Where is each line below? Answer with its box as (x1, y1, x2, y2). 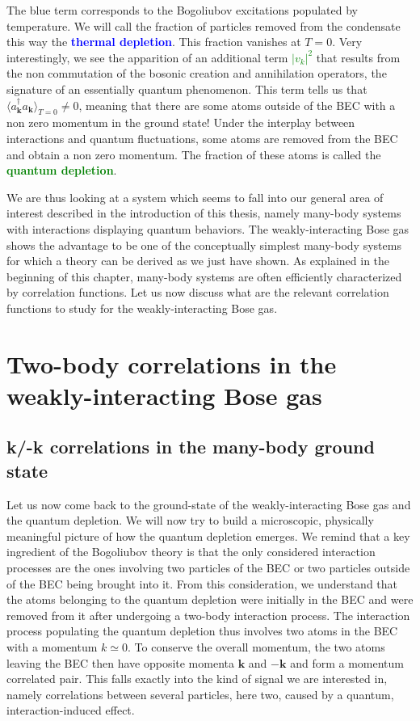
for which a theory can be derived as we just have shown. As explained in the (6, 252, 390, 269)
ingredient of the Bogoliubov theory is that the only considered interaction (6, 543, 376, 560)
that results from (316, 48, 401, 65)
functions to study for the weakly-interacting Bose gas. (6, 299, 278, 316)
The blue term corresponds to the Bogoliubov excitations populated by (6, 2, 358, 18)
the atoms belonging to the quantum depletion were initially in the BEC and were (6, 591, 414, 608)
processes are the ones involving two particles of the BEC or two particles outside (6, 559, 410, 576)
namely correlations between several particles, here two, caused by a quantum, (6, 685, 394, 702)
